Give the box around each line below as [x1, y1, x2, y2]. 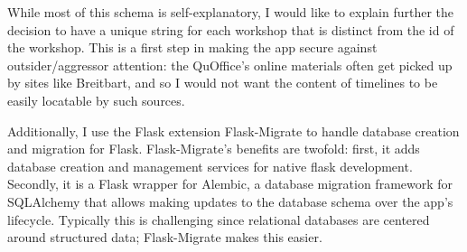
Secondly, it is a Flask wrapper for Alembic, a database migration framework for [7, 174, 453, 193]
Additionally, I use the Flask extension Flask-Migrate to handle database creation [7, 121, 460, 140]
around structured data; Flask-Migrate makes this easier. [7, 228, 322, 247]
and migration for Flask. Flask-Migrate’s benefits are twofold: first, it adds [7, 139, 420, 158]
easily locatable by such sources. [7, 90, 185, 109]
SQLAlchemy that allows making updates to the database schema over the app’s [7, 191, 453, 210]
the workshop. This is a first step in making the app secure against [7, 38, 378, 57]
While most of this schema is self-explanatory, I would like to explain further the [7, 3, 454, 21]
